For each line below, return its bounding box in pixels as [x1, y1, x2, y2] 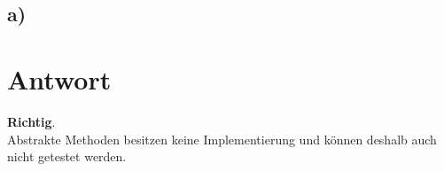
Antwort [7, 60, 112, 97]
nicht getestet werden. [7, 147, 127, 166]
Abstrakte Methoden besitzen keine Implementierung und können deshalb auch [7, 129, 437, 148]
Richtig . [7, 112, 56, 130]
